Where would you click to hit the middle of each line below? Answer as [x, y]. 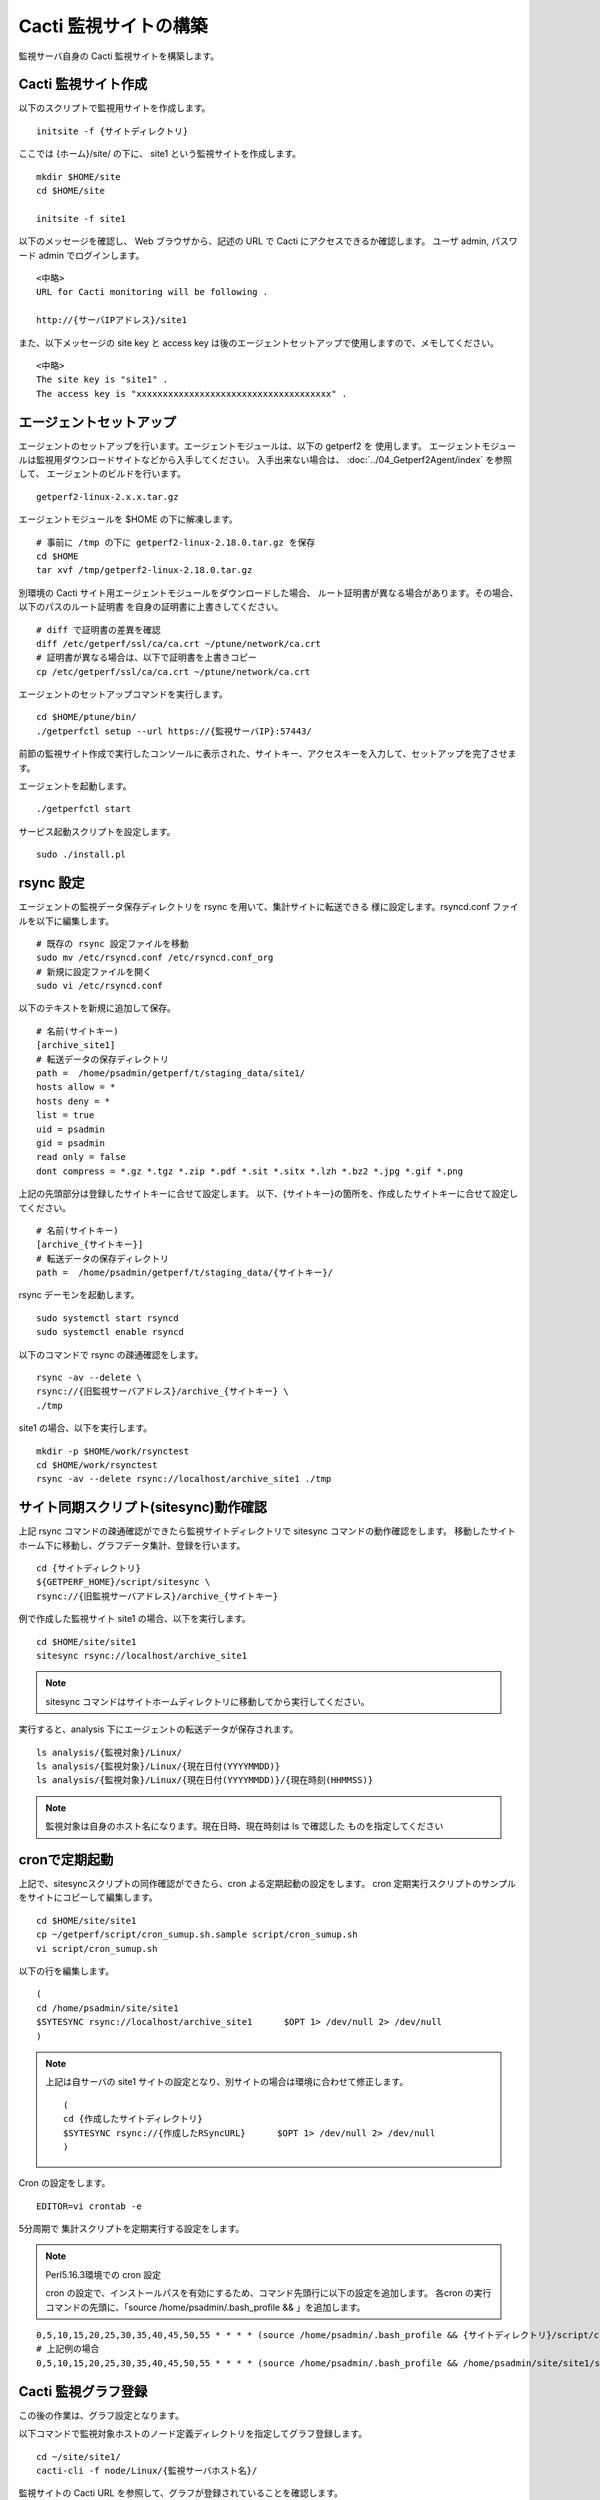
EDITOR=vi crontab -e [89, 2206]
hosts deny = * [73, 1101]
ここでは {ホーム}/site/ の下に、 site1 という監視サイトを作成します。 [160, 154]
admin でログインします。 [91, 255]
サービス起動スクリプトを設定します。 [97, 831]
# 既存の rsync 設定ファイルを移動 [112, 943]
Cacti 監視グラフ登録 [83, 2391]
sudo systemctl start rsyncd [107, 1318]
